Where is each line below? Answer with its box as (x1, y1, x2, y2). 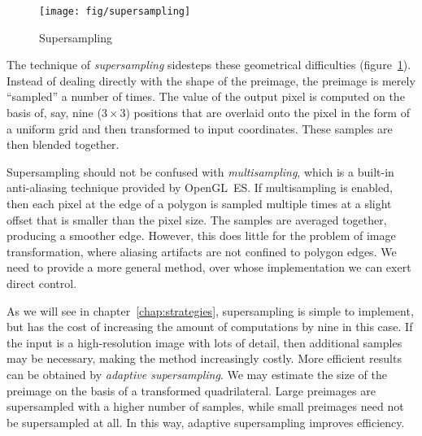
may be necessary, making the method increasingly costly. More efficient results (7, 350, 402, 367)
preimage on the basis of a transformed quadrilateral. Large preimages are (7, 381, 376, 399)
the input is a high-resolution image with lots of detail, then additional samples (7, 334, 402, 351)
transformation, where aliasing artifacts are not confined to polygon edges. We (7, 242, 397, 259)
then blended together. (7, 136, 120, 153)
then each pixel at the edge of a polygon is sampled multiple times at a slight (7, 195, 392, 211)
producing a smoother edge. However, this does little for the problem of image (7, 227, 396, 244)
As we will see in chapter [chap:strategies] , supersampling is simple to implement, (7, 302, 414, 319)
